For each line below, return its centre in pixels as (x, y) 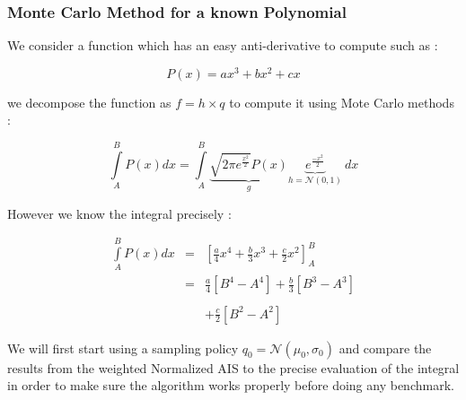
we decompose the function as (89, 102)
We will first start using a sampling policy (123, 348)
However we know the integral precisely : (119, 213)
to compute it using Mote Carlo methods (342, 102)
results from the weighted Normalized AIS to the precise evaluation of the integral (233, 367)
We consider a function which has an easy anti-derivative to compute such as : (223, 45)
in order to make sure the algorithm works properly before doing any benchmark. (231, 385)
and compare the (385, 348)
